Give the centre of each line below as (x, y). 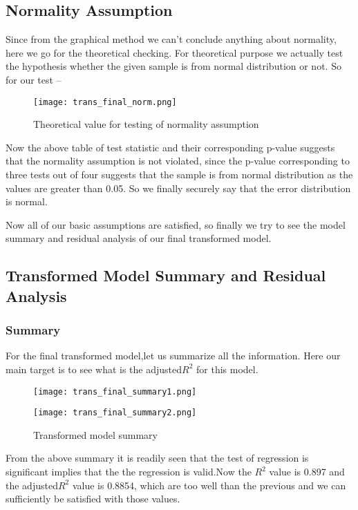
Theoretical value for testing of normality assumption (146, 124)
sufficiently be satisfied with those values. (93, 499)
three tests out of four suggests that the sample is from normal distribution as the (179, 174)
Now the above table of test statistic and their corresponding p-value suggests (170, 147)
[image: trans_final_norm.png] (105, 102)
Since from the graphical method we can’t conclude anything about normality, (171, 39)
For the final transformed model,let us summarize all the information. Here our (173, 356)
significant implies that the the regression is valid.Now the (129, 472)
